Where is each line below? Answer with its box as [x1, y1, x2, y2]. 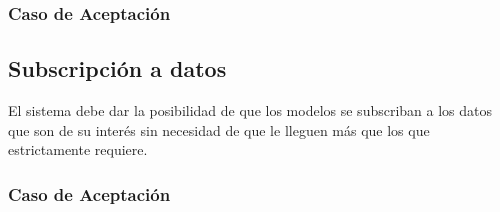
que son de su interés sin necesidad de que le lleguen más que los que [8, 119, 430, 140]
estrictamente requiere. [8, 139, 148, 160]
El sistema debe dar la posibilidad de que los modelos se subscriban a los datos [8, 100, 493, 121]
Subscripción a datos [8, 53, 227, 84]
